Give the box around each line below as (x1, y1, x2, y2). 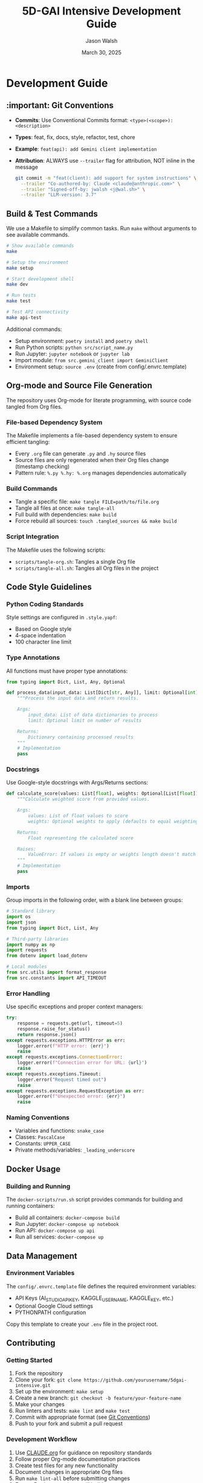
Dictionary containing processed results (28, 734, 134, 740)
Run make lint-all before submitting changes (14, 1475, 130, 1482)
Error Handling (6, 989, 50, 997)
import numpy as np (6, 942, 56, 948)
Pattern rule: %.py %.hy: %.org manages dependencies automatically (14, 469, 187, 476)
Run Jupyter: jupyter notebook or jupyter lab (14, 350, 130, 357)
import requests (6, 947, 47, 953)
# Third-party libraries (6, 936, 69, 942)
